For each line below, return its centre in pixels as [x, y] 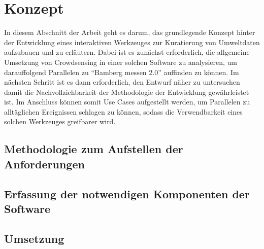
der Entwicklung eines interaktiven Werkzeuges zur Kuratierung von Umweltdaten [132, 42]
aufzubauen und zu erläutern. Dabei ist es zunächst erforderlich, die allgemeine [127, 52]
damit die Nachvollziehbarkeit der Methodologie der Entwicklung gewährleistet [127, 92]
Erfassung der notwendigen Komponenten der [127, 193]
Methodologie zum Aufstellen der [94, 149]
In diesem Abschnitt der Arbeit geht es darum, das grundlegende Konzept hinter [130, 32]
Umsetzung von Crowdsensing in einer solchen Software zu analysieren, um [121, 62]
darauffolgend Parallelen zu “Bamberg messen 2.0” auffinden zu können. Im [122, 72]
